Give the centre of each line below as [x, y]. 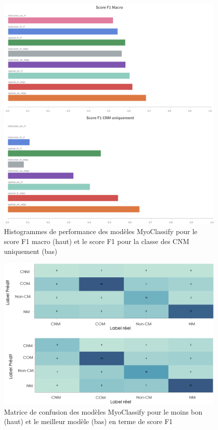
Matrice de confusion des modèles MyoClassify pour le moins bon [103, 411]
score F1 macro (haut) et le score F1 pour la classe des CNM [97, 241]
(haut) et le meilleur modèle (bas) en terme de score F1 [88, 421]
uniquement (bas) [31, 251]
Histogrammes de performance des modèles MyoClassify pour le [101, 231]
